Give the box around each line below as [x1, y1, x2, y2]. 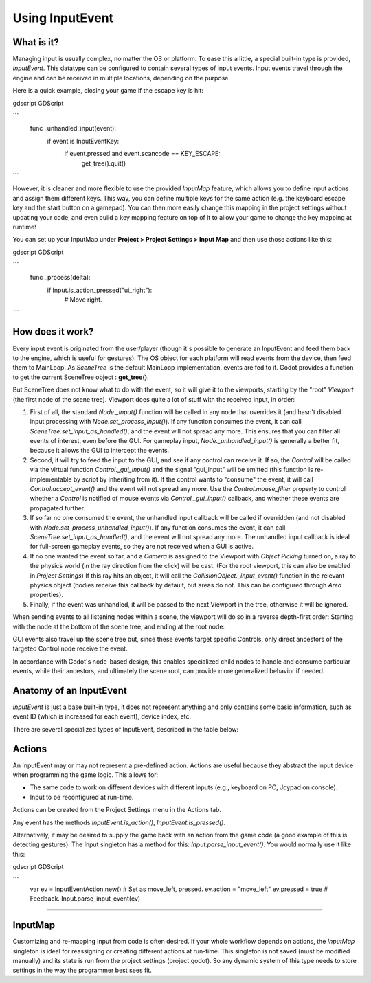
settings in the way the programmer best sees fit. [12, 966, 153, 975]
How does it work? [12, 326, 94, 338]
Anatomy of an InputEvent [12, 684, 127, 697]
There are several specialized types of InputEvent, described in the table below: [12, 725, 239, 733]
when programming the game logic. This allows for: [12, 771, 159, 779]
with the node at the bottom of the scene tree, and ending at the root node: [12, 622, 225, 631]
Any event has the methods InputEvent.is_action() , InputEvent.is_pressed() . [12, 818, 226, 826]
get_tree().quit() [81, 159, 126, 168]
